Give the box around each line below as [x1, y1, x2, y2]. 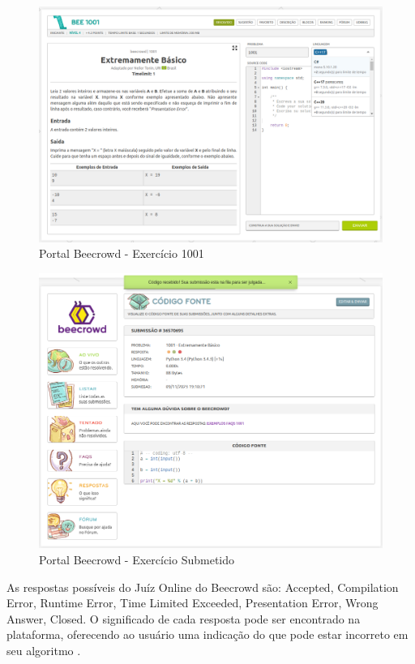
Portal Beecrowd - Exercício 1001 [39, 245, 204, 262]
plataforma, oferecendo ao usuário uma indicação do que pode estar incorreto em [6, 626, 409, 643]
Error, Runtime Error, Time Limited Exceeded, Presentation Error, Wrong [6, 594, 379, 611]
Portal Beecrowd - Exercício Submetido [39, 551, 235, 568]
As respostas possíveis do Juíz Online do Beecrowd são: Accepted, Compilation [6, 578, 399, 595]
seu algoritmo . [6, 642, 81, 659]
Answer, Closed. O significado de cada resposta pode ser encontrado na [6, 610, 361, 627]
